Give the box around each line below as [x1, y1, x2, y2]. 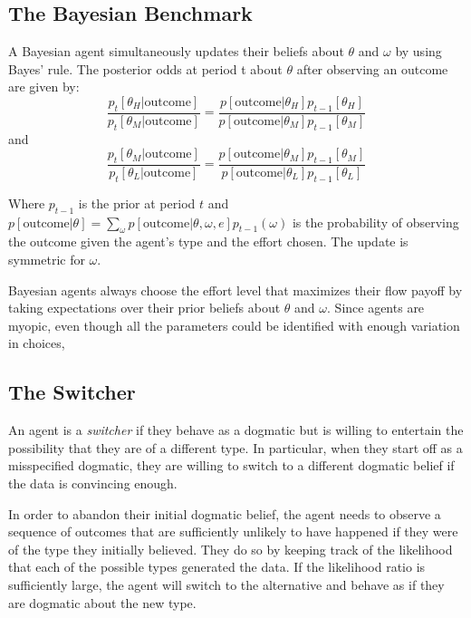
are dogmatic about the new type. [8, 593, 197, 612]
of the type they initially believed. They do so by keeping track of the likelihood [8, 539, 453, 558]
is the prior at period [78, 193, 196, 212]
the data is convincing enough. [8, 473, 178, 492]
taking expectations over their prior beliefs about [8, 298, 281, 317]
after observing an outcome [296, 59, 448, 78]
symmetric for [8, 250, 85, 269]
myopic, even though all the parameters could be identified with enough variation [8, 315, 460, 334]
